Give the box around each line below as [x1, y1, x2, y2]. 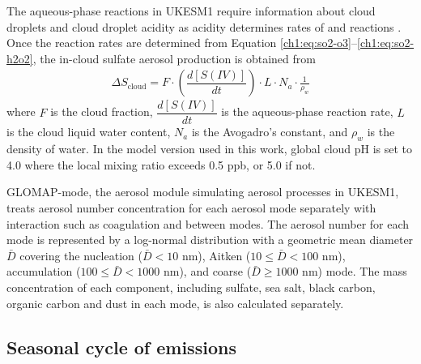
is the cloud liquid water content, [6, 123, 171, 140]
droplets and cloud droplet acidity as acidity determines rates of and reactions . [6, 18, 402, 35]
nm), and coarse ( [163, 263, 252, 280]
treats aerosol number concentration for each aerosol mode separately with [6, 199, 376, 216]
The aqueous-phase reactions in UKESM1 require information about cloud [6, 2, 376, 19]
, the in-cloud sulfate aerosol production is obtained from [32, 49, 316, 66]
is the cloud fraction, [50, 103, 153, 120]
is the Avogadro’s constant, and [191, 123, 348, 140]
